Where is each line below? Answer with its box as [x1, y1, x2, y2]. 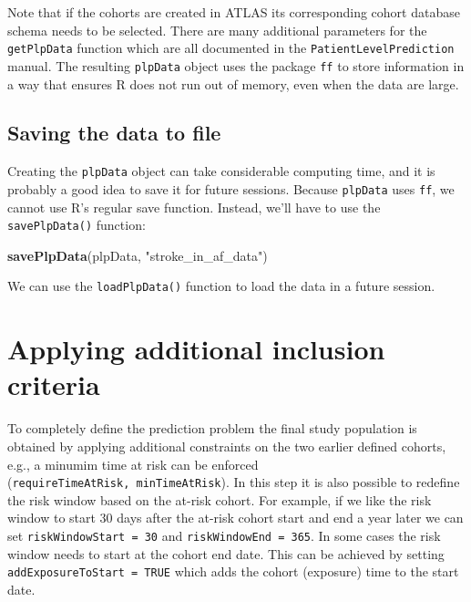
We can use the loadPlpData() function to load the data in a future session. [7, 276, 435, 296]
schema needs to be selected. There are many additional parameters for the [7, 20, 427, 39]
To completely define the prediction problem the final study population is [7, 419, 417, 438]
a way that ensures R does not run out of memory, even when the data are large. [7, 74, 459, 93]
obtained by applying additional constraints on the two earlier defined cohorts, [7, 437, 446, 456]
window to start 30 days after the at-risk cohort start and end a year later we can [7, 508, 464, 527]
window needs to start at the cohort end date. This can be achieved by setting [7, 544, 445, 563]
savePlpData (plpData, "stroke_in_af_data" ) [7, 245, 268, 265]
